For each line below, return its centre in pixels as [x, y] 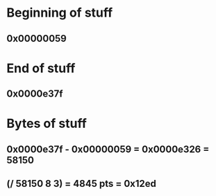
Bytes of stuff [47, 124]
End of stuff [41, 68]
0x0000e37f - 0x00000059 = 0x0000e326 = [108, 149]
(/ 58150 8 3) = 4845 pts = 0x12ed [82, 184]
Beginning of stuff [60, 13]
